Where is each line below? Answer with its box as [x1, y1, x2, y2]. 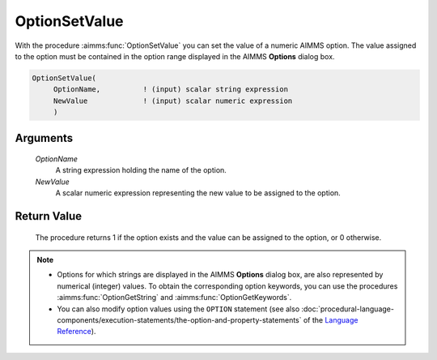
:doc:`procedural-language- [300, 304, 394, 314]
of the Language [303, 315, 359, 325]
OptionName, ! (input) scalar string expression [53, 85, 289, 94]
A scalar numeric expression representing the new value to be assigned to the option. [55, 188, 342, 198]
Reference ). [57, 327, 96, 336]
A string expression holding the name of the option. [55, 165, 227, 175]
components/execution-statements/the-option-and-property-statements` [57, 315, 303, 325]
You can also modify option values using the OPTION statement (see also [57, 304, 300, 314]
